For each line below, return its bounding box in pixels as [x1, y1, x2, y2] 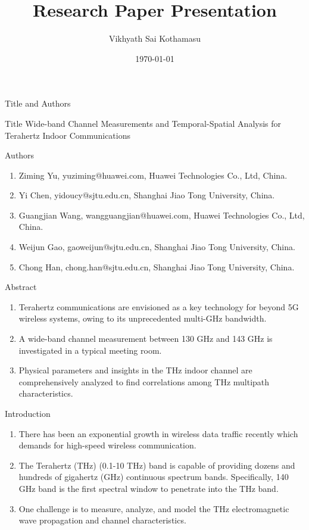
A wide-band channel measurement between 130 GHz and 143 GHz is [18, 332, 273, 345]
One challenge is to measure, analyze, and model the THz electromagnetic [18, 502, 289, 515]
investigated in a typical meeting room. [18, 344, 162, 356]
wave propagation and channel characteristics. [18, 514, 186, 526]
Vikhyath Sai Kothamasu [108, 32, 201, 45]
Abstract [5, 280, 37, 293]
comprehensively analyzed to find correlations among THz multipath [18, 375, 270, 388]
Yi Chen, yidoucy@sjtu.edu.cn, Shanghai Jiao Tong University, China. [18, 189, 275, 201]
